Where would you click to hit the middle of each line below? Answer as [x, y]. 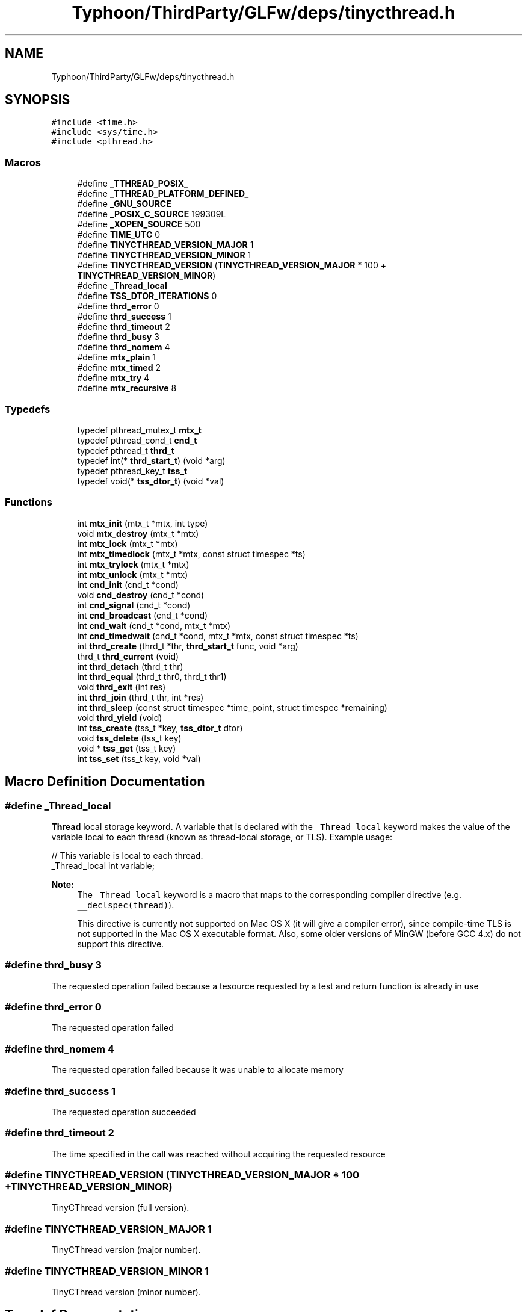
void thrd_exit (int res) [122, 687]
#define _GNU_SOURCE [124, 204]
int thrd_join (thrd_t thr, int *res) [140, 697]
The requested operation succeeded [124, 1112]
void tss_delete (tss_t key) [129, 738]
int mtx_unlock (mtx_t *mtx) [133, 574]
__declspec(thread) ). [126, 905]
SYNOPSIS [38, 100]
